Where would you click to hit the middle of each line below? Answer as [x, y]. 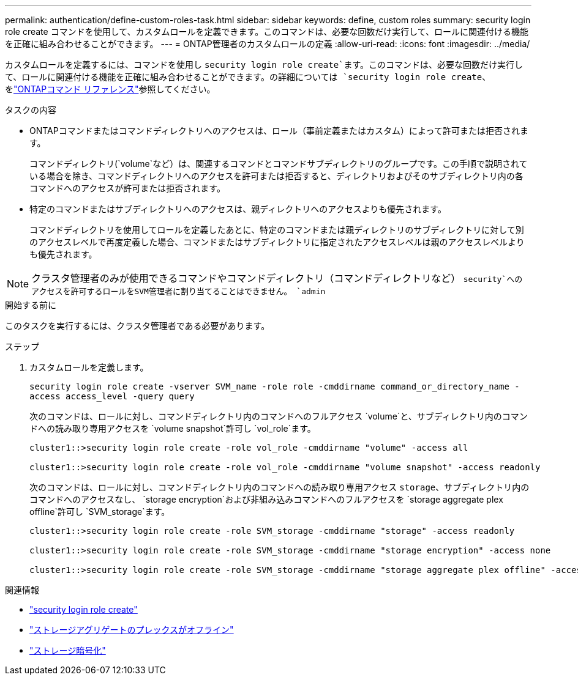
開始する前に [31, 305]
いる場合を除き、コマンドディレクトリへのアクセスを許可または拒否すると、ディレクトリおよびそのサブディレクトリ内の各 [276, 176]
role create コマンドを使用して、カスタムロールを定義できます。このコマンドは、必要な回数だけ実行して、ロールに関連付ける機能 [267, 31]
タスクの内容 [31, 110]
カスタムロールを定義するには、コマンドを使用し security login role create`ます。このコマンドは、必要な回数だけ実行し [264, 65]
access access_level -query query [112, 396]
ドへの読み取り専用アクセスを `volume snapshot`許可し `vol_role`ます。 [173, 428]
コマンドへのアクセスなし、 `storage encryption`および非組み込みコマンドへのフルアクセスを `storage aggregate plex [266, 499]
